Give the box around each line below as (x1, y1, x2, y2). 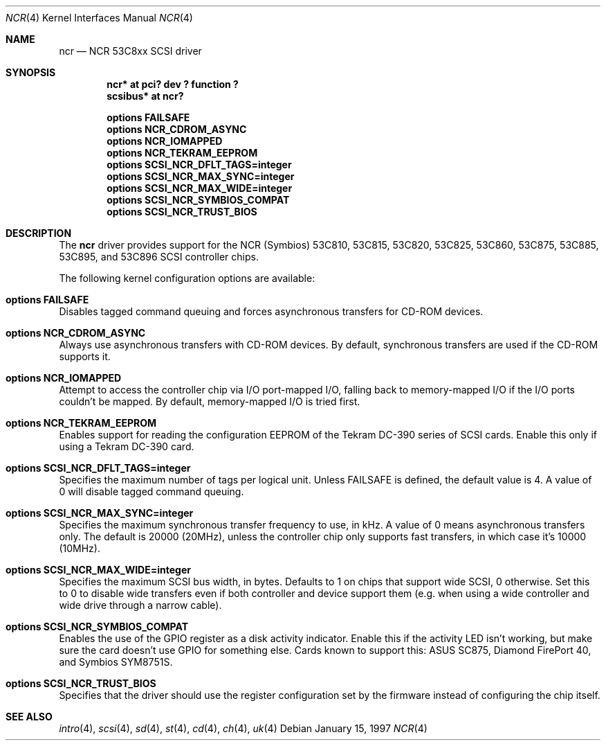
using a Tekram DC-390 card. (59, 441, 194, 452)
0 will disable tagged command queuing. (59, 486, 244, 497)
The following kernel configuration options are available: (59, 272, 315, 284)
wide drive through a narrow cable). (59, 599, 222, 611)
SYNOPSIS (6, 66, 56, 78)
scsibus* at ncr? (107, 90, 184, 102)
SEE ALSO (6, 711, 53, 722)
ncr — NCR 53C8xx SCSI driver (59, 45, 202, 57)
